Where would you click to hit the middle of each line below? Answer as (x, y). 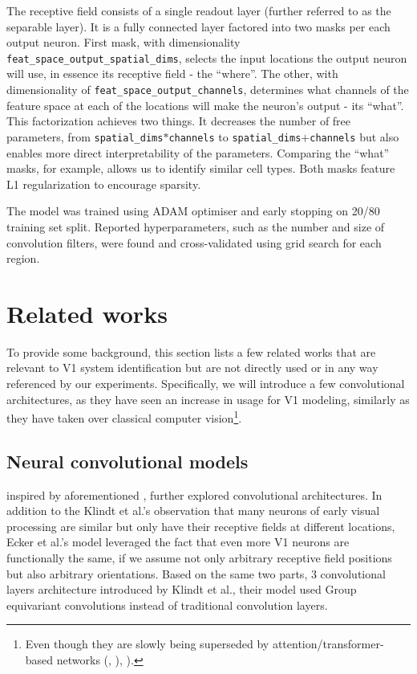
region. (23, 258)
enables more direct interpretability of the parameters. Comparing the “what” (198, 152)
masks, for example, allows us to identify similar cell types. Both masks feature (201, 168)
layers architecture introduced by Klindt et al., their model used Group (182, 589)
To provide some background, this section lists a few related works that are (191, 351)
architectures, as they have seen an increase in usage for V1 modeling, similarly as (208, 399)
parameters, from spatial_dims (85, 136)
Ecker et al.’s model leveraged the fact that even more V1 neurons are (178, 542)
